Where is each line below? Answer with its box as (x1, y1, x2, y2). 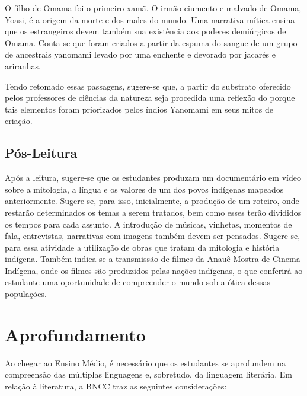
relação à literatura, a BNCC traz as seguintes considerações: (5, 379, 227, 392)
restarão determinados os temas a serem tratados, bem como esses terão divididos (5, 206, 302, 218)
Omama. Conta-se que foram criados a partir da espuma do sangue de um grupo (5, 36, 298, 49)
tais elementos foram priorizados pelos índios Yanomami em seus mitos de (5, 103, 273, 115)
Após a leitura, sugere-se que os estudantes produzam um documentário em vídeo (5, 171, 301, 184)
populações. (5, 288, 47, 300)
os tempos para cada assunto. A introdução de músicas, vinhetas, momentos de (5, 218, 292, 230)
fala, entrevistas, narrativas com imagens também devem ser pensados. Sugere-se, (5, 229, 300, 242)
